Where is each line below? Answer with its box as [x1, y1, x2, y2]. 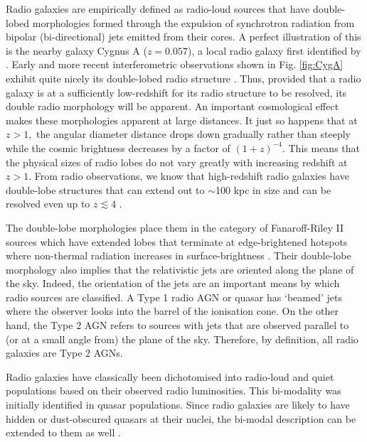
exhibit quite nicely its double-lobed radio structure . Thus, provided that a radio [6, 70, 361, 85]
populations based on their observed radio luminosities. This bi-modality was [6, 383, 341, 398]
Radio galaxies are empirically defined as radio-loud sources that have [6, 1, 310, 16]
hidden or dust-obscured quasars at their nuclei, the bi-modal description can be [6, 411, 356, 426]
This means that [288, 140, 360, 155]
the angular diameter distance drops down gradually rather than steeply [36, 126, 351, 141]
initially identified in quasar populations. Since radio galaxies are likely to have [6, 397, 350, 412]
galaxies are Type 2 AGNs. [6, 345, 123, 360]
